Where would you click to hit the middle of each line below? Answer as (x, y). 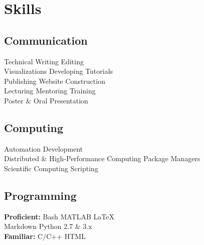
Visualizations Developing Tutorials (59, 71)
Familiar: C (24, 236)
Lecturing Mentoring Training (50, 91)
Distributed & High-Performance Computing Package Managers (102, 158)
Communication (46, 40)
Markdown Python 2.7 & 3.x (48, 226)
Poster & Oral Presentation (46, 100)
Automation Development (44, 148)
